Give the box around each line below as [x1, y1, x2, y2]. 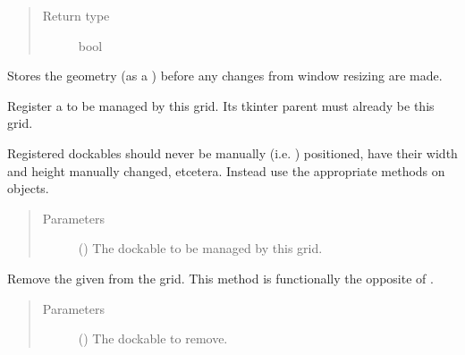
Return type [42, 6, 110, 24]
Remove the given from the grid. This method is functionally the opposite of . [7, 268, 434, 287]
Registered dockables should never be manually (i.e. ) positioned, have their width [7, 143, 458, 162]
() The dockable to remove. [78, 329, 228, 348]
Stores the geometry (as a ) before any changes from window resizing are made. [7, 66, 443, 85]
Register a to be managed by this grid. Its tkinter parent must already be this [7, 96, 435, 114]
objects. [7, 179, 49, 198]
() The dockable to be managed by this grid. [78, 239, 323, 258]
